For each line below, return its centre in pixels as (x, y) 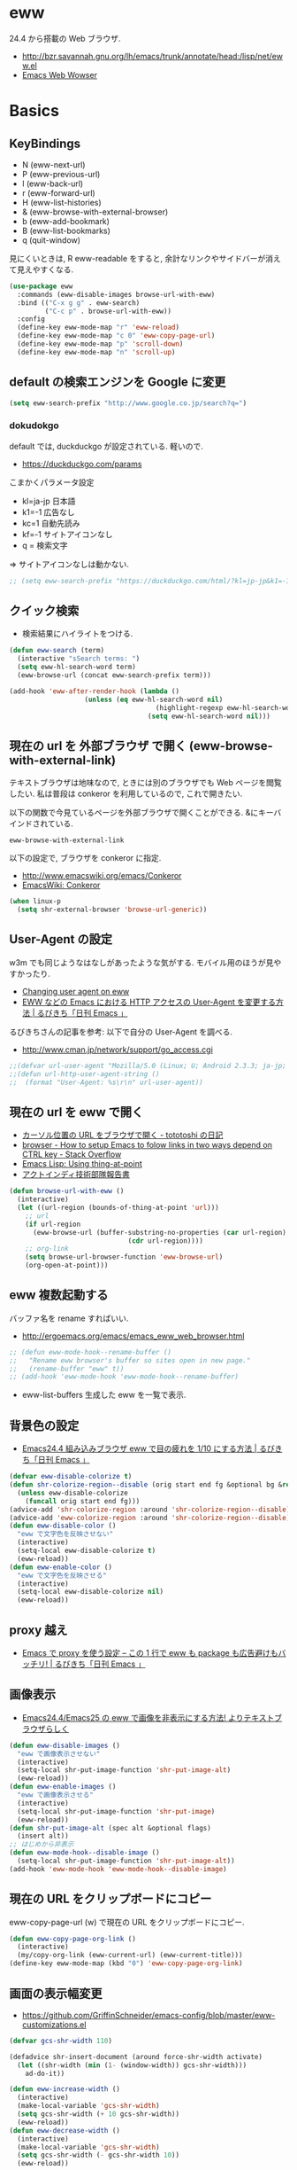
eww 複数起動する (59, 1296)
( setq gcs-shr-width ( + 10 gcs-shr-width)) (98, 2114)
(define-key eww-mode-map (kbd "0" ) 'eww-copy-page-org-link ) (126, 1963)
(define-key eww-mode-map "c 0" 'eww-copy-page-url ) (116, 336)
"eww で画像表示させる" (56, 1795)
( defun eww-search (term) (57, 651)
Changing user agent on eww (76, 991)
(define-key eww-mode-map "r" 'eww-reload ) (98, 328)
